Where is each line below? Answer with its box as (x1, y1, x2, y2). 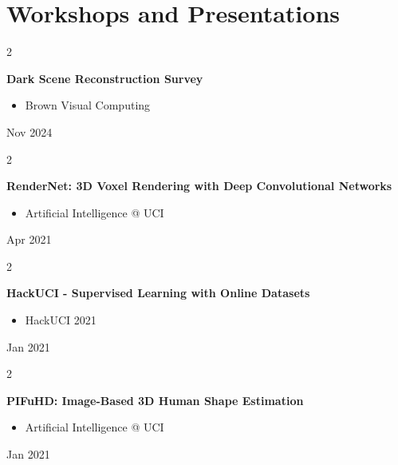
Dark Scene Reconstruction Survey (6, 70, 203, 86)
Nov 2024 (6, 123, 53, 140)
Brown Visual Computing (25, 97, 151, 113)
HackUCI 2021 (25, 312, 97, 328)
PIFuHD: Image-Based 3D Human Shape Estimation (6, 391, 304, 408)
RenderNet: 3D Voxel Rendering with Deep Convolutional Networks (6, 177, 392, 194)
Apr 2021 (6, 231, 52, 248)
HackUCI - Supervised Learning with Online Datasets (6, 284, 310, 301)
